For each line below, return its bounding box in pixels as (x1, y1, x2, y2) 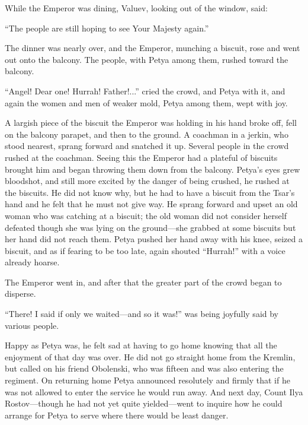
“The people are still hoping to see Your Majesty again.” (5, 21, 209, 34)
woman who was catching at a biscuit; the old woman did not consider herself (5, 209, 287, 221)
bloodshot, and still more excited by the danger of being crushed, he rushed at (5, 175, 290, 187)
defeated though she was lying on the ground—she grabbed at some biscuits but (5, 221, 296, 233)
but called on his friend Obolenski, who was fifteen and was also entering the (5, 362, 284, 375)
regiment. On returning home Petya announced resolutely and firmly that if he (5, 374, 290, 386)
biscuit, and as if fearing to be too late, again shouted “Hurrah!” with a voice (5, 244, 285, 256)
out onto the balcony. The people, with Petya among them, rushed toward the (5, 53, 288, 65)
